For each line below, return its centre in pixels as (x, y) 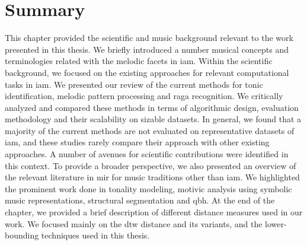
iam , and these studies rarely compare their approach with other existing (137, 142)
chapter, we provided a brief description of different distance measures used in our (154, 212)
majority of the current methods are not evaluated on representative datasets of (150, 130)
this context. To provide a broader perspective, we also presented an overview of (151, 165)
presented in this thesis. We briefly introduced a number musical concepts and (147, 49)
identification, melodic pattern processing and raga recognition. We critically (144, 96)
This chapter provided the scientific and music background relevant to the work (149, 38)
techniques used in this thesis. (95, 235)
